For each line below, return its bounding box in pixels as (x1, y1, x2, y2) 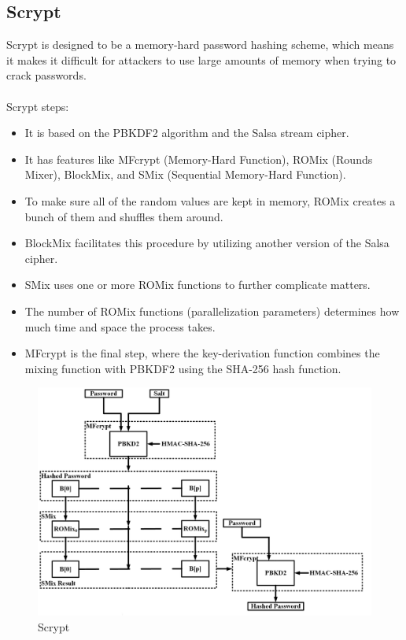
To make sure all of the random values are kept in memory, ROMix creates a (24, 192, 396, 209)
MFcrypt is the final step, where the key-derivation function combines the (24, 345, 380, 361)
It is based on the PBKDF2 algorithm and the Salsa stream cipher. (24, 124, 349, 141)
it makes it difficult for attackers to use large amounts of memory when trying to (6, 51, 397, 68)
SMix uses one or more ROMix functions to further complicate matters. (24, 276, 371, 293)
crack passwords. (6, 67, 87, 83)
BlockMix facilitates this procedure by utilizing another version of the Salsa (24, 235, 389, 251)
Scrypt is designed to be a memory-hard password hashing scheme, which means (6, 36, 394, 53)
